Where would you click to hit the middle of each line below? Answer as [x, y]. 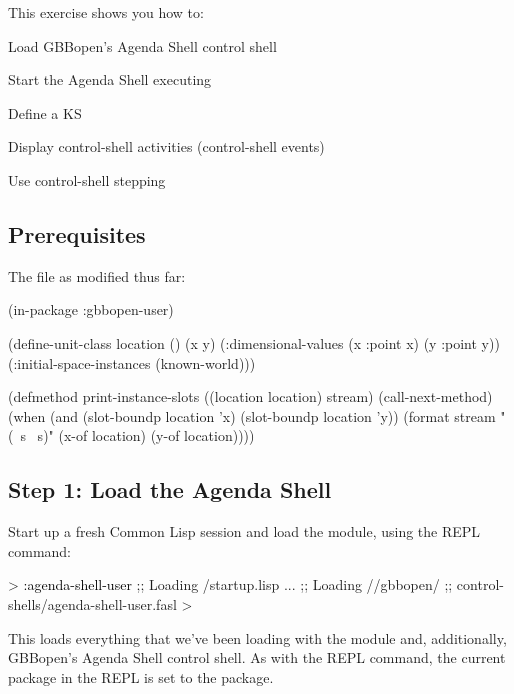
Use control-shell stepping [87, 179]
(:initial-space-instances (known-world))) [132, 362]
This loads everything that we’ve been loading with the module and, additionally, [257, 637]
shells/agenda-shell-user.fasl [92, 603]
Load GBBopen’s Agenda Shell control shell [142, 45]
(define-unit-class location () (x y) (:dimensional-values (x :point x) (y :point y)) [254, 342]
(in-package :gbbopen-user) [91, 309]
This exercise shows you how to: [106, 12]
